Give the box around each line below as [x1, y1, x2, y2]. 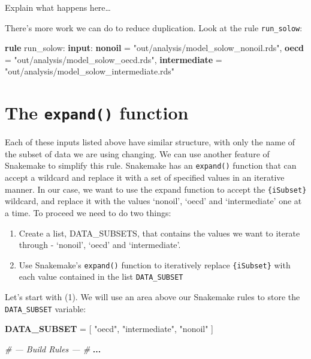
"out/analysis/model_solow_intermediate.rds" [5, 65, 175, 77]
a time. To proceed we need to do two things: [5, 206, 171, 219]
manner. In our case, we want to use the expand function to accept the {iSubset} [5, 183, 307, 195]
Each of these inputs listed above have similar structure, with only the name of [5, 136, 295, 148]
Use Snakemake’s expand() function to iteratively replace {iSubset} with [19, 258, 291, 271]
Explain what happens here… [5, 1, 111, 13]
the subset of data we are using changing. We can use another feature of [5, 147, 270, 160]
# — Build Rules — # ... [5, 342, 101, 355]
